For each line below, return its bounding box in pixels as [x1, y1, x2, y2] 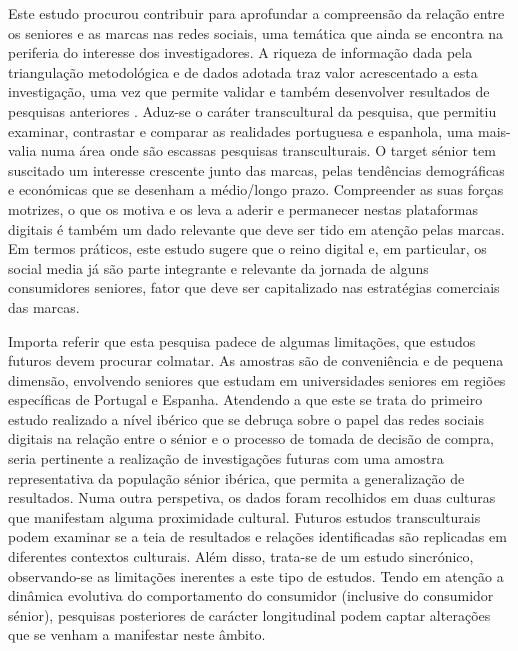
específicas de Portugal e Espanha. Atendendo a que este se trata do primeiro [8, 389, 483, 410]
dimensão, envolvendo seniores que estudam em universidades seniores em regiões [8, 369, 506, 390]
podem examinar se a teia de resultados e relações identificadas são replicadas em [8, 526, 507, 547]
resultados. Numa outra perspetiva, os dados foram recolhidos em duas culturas [8, 487, 496, 508]
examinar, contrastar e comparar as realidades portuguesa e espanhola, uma [8, 120, 474, 141]
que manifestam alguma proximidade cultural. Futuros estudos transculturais [8, 506, 481, 527]
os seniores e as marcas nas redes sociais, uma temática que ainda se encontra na [8, 22, 504, 43]
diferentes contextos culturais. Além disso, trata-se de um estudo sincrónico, [8, 546, 474, 567]
